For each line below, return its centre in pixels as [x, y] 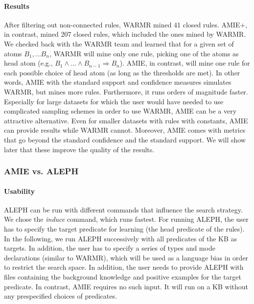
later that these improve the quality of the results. [79, 149]
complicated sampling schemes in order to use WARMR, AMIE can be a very [120, 111]
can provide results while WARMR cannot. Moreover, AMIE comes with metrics [125, 130]
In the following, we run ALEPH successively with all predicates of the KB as [121, 238]
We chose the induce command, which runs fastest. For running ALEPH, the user [126, 219]
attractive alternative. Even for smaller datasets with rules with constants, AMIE [126, 120]
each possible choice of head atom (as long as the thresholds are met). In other [122, 72]
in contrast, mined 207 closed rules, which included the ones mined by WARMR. [125, 34]
